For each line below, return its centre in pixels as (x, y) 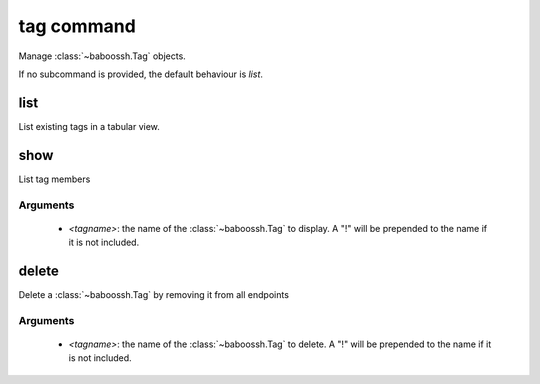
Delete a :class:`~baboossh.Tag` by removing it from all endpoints (154, 294)
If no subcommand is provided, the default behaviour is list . (141, 74)
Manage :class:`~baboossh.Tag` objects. (102, 56)
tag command (77, 26)
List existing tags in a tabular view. (89, 126)
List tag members (54, 179)
